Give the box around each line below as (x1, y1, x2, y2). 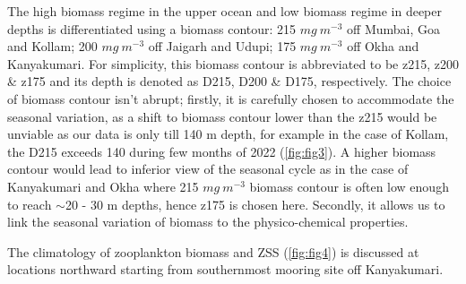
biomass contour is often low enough (249, 176, 449, 195)
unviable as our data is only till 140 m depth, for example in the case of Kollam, (7, 125, 449, 143)
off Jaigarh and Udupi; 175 (148, 37, 297, 56)
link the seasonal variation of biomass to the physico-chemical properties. (7, 212, 409, 231)
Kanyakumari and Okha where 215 (7, 176, 199, 195)
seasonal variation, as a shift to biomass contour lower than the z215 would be (7, 107, 437, 125)
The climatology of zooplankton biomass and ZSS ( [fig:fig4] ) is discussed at (7, 242, 419, 261)
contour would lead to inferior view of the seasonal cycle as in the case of (7, 159, 409, 178)
